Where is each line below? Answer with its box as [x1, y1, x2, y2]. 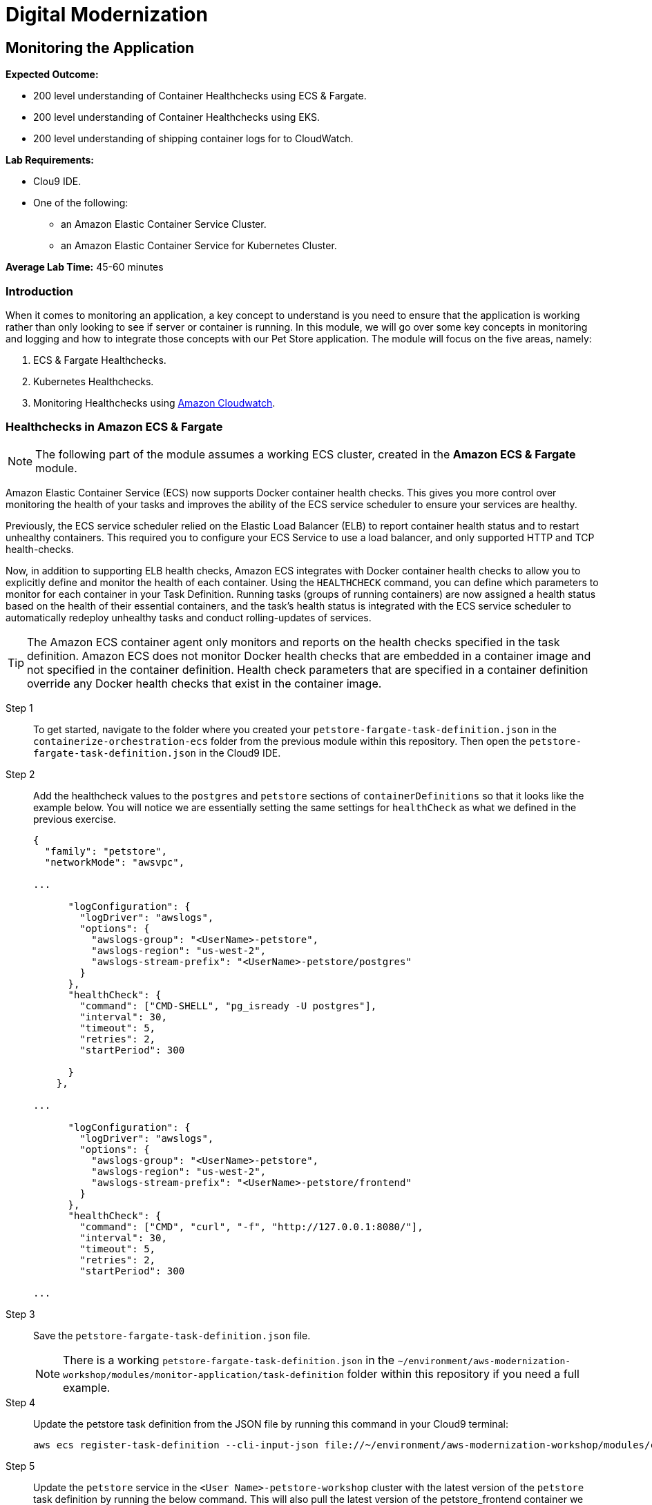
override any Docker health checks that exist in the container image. [27, 676, 382, 690]
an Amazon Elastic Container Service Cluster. [61, 218, 267, 231]
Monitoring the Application [6, 39, 195, 57]
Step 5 [6, 1459, 35, 1472]
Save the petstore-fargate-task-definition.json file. [33, 1329, 311, 1341]
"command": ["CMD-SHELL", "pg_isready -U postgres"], [79, 1000, 377, 1011]
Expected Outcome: [6, 68, 99, 81]
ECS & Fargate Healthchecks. [33, 353, 166, 366]
